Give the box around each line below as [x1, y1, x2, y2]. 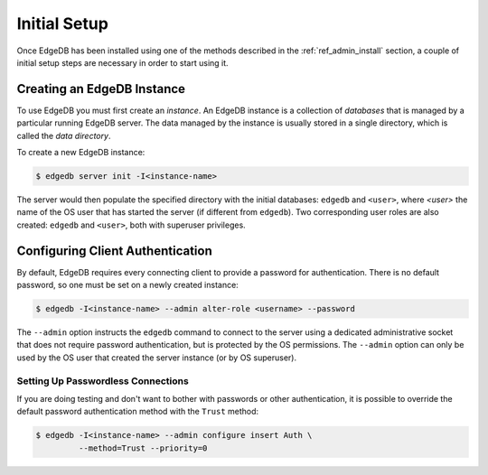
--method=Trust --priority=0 [78, 442, 208, 453]
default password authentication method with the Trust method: [16, 406, 259, 417]
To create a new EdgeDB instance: [16, 147, 145, 158]
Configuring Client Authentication [16, 243, 212, 258]
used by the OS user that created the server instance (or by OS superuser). [16, 352, 297, 363]
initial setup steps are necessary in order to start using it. [16, 57, 230, 68]
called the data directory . [16, 130, 111, 141]
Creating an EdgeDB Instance [16, 81, 185, 97]
